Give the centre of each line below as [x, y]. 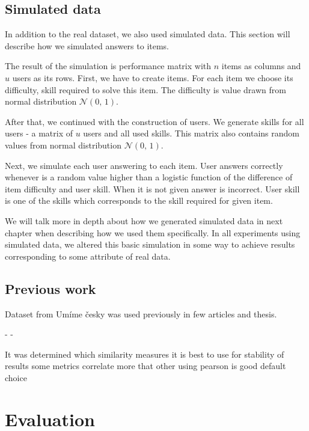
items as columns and [261, 66]
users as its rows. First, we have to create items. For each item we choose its [153, 77]
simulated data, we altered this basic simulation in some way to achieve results [150, 244]
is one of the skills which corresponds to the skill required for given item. [139, 200]
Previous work [50, 288]
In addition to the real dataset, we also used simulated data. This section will [148, 34]
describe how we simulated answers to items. [87, 45]
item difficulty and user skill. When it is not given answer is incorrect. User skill [152, 188]
